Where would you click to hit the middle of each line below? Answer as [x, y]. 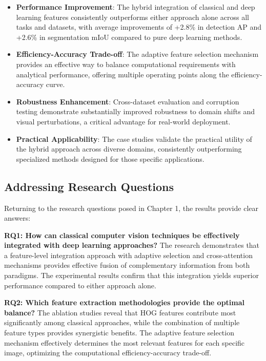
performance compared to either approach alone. [80, 285]
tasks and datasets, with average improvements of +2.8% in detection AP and [139, 27]
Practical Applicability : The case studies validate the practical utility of [134, 139]
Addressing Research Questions [89, 186]
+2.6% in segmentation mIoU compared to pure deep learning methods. [129, 37]
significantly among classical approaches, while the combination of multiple [122, 322]
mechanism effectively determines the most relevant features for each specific [125, 342]
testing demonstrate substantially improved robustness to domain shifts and [135, 111]
